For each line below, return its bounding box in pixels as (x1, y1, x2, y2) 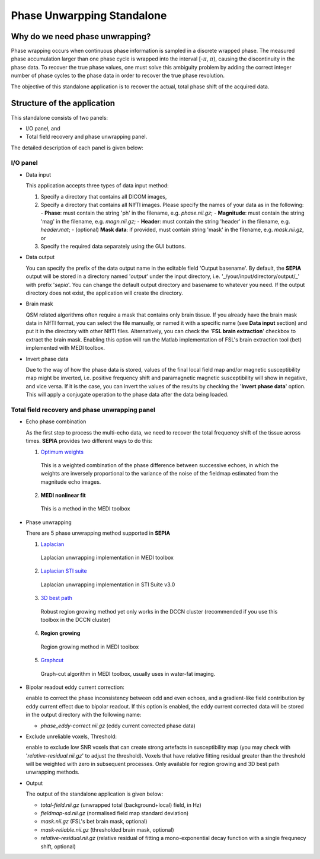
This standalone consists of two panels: (11, 114, 108, 121)
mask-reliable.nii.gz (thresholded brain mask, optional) (40, 826, 174, 833)
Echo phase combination (25, 418, 87, 425)
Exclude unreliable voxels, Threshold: (25, 733, 117, 740)
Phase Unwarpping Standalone (11, 9, 167, 22)
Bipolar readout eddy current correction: (25, 684, 124, 691)
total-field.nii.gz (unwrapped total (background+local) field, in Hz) (40, 801, 201, 809)
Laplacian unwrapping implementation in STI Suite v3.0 (40, 581, 175, 588)
